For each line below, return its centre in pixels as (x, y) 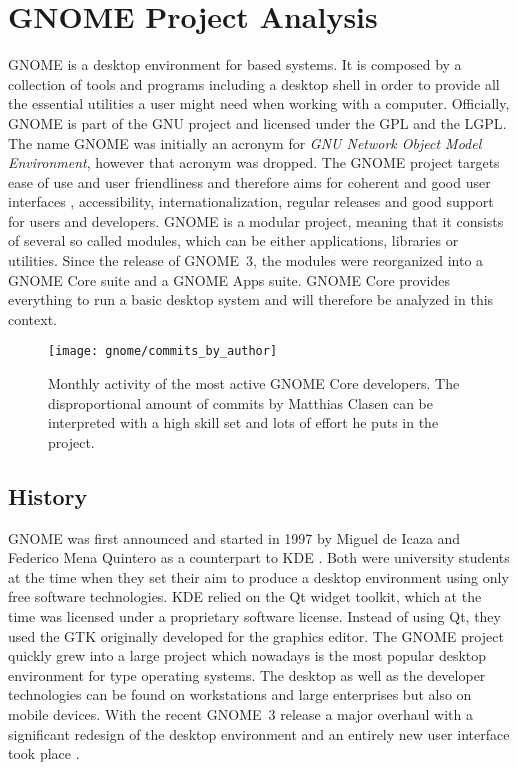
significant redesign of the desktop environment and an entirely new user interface (259, 733)
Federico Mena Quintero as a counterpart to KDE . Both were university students (259, 557)
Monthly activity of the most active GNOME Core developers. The (254, 383)
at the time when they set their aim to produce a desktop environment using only (258, 576)
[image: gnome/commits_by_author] (163, 351)
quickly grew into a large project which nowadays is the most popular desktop (247, 655)
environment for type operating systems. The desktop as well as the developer (247, 674)
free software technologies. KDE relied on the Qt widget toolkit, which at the (245, 596)
